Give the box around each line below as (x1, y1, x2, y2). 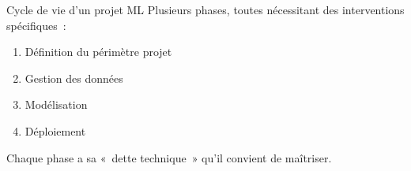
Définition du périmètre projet (25, 43, 172, 60)
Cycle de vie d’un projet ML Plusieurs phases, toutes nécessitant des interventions (6, 2, 405, 17)
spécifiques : (6, 17, 66, 33)
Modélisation (25, 96, 88, 113)
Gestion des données (25, 69, 123, 86)
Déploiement (25, 122, 86, 139)
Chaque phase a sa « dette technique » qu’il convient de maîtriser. (6, 149, 332, 165)
